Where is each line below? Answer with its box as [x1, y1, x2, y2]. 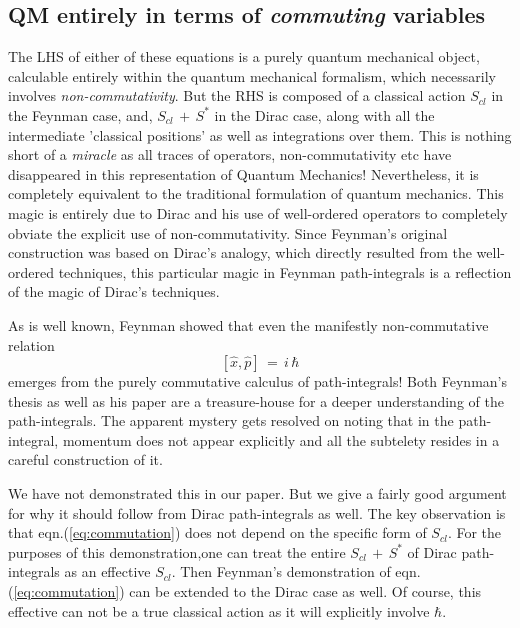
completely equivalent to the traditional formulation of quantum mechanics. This [8, 183, 504, 204]
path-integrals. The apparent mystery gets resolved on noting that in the [8, 410, 454, 431]
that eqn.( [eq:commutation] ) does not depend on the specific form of [8, 522, 427, 543]
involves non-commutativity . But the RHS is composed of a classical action [8, 85, 466, 106]
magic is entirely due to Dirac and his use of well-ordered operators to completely [8, 202, 508, 223]
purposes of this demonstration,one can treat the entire [8, 541, 346, 562]
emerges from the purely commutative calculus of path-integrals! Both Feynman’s [8, 371, 507, 392]
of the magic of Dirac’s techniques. [8, 281, 220, 302]
